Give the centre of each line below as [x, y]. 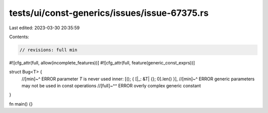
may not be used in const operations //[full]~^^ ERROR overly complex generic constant [111, 86]
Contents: [19, 37]
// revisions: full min [49, 50]
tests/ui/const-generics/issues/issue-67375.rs [109, 13]
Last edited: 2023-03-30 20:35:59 [44, 28]
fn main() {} [21, 104]
